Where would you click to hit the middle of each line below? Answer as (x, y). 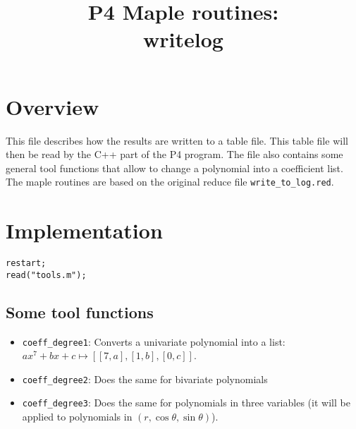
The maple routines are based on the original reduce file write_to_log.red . (170, 182)
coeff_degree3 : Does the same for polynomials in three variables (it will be (186, 403)
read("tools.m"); (46, 275)
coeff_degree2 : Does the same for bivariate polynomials (145, 379)
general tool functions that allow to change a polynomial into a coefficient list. (174, 168)
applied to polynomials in (77, 417)
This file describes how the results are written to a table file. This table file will (177, 140)
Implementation (84, 230)
